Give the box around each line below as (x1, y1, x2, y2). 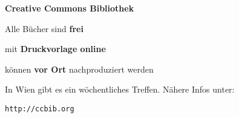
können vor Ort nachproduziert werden (5, 62, 154, 75)
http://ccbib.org (5, 104, 74, 113)
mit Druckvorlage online (5, 42, 106, 55)
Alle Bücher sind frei (5, 22, 83, 34)
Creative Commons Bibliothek (5, 2, 134, 14)
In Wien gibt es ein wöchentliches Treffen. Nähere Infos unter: (5, 83, 235, 96)
